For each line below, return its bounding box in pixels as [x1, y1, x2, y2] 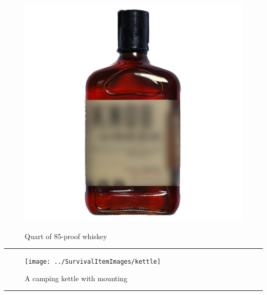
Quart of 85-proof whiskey [25, 230, 107, 241]
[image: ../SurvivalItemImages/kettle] [25, 258, 161, 266]
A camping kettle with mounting [25, 272, 127, 283]
